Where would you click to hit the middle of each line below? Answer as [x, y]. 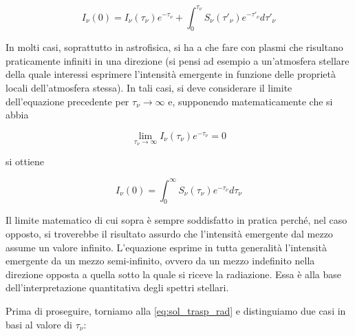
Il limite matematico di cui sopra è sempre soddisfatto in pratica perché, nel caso [176, 220]
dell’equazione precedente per [67, 101]
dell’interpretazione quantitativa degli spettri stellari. [117, 287]
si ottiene [25, 161]
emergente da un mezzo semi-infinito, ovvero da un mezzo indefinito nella [160, 261]
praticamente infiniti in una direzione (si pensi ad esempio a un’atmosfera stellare [177, 60]
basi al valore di [39, 324]
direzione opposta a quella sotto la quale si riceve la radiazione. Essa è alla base [174, 274]
